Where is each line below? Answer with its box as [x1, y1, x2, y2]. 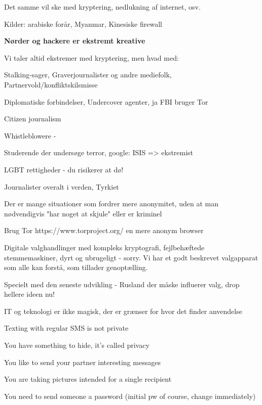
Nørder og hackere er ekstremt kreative [4, 35, 145, 46]
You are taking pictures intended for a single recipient [4, 374, 172, 384]
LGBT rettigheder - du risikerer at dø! [4, 164, 124, 174]
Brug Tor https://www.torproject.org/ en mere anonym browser [4, 225, 204, 236]
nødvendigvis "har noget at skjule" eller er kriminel [4, 208, 162, 218]
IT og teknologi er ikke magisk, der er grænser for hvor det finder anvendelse [4, 305, 242, 316]
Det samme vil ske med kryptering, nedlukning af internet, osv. [4, 2, 201, 12]
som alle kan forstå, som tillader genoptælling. [4, 262, 148, 273]
